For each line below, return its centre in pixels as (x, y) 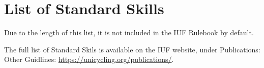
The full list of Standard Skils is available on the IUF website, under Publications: (132, 49)
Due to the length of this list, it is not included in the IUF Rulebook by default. (129, 32)
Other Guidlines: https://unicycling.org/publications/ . (89, 59)
